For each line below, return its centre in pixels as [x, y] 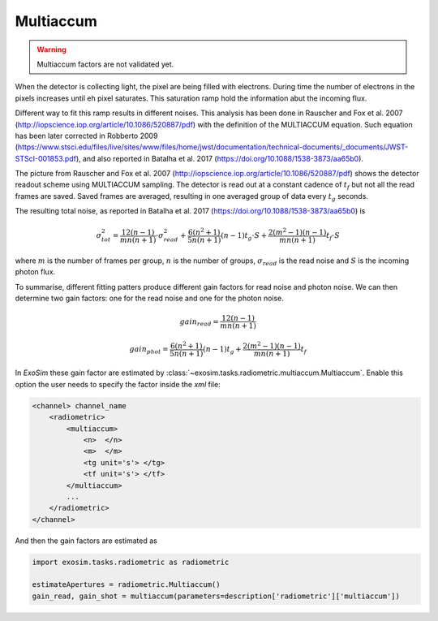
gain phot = [149, 350]
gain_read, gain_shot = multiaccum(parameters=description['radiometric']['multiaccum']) [216, 596]
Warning [52, 50]
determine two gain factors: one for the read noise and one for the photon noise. [149, 298]
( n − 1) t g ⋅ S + [244, 237]
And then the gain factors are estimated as [86, 541]
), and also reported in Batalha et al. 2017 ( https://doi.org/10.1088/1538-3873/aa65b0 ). [220, 158]
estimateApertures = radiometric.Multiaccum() [126, 585]
